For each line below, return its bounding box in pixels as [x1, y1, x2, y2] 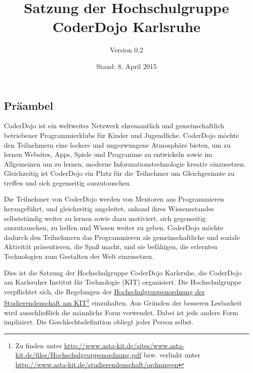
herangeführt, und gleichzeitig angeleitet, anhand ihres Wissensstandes [4, 203, 214, 214]
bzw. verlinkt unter [144, 350, 200, 360]
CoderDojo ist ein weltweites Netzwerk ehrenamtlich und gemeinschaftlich [4, 120, 224, 131]
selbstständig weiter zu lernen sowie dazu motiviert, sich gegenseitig [4, 213, 206, 223]
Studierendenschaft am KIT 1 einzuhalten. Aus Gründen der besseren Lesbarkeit [4, 296, 242, 308]
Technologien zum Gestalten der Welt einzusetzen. [4, 251, 154, 261]
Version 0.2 [110, 45, 143, 55]
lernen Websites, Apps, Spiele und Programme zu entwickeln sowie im [4, 149, 212, 159]
